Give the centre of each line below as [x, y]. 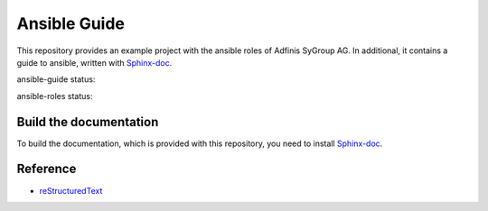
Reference [47, 169]
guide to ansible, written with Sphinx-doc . [94, 62]
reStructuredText [71, 190]
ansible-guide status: [56, 79]
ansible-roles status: [55, 96]
